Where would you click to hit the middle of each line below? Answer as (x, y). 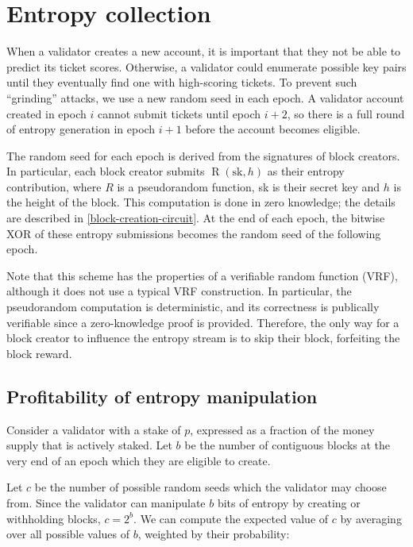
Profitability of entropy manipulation (162, 396)
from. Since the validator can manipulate (106, 502)
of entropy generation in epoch (81, 129)
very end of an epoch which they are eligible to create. (139, 460)
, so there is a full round (346, 113)
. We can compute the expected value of (231, 518)
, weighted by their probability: (214, 534)
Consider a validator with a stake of (94, 429)
